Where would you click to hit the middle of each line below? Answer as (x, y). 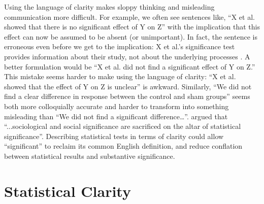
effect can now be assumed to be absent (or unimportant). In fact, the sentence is (131, 36)
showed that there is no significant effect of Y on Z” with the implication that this (132, 27)
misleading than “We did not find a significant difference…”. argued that (116, 116)
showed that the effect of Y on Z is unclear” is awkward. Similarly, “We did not (128, 86)
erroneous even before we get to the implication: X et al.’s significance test (120, 46)
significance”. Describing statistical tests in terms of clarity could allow (114, 136)
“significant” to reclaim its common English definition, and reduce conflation (123, 146)
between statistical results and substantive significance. (90, 156)
